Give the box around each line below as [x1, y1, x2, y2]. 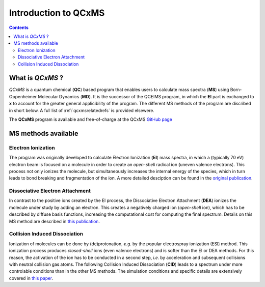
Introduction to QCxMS [9, 7, 105, 18]
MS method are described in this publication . [9, 218, 100, 224]
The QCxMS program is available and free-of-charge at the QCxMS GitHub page [9, 116, 173, 122]
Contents [9, 25, 29, 30]
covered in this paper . [9, 275, 53, 281]
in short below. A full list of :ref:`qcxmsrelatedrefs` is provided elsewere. [9, 107, 155, 113]
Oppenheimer [9, 93, 37, 99]
